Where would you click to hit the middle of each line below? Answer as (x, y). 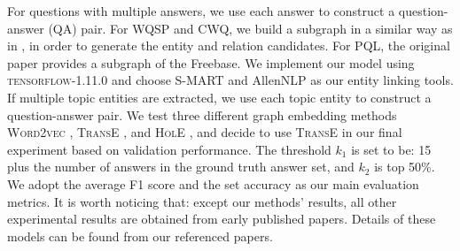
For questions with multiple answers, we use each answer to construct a (201, 11)
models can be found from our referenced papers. (140, 236)
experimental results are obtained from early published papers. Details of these (222, 219)
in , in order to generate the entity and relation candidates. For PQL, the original (229, 46)
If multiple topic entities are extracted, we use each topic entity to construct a (219, 97)
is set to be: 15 (391, 149)
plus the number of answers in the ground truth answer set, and (181, 167)
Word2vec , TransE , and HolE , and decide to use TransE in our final (205, 132)
